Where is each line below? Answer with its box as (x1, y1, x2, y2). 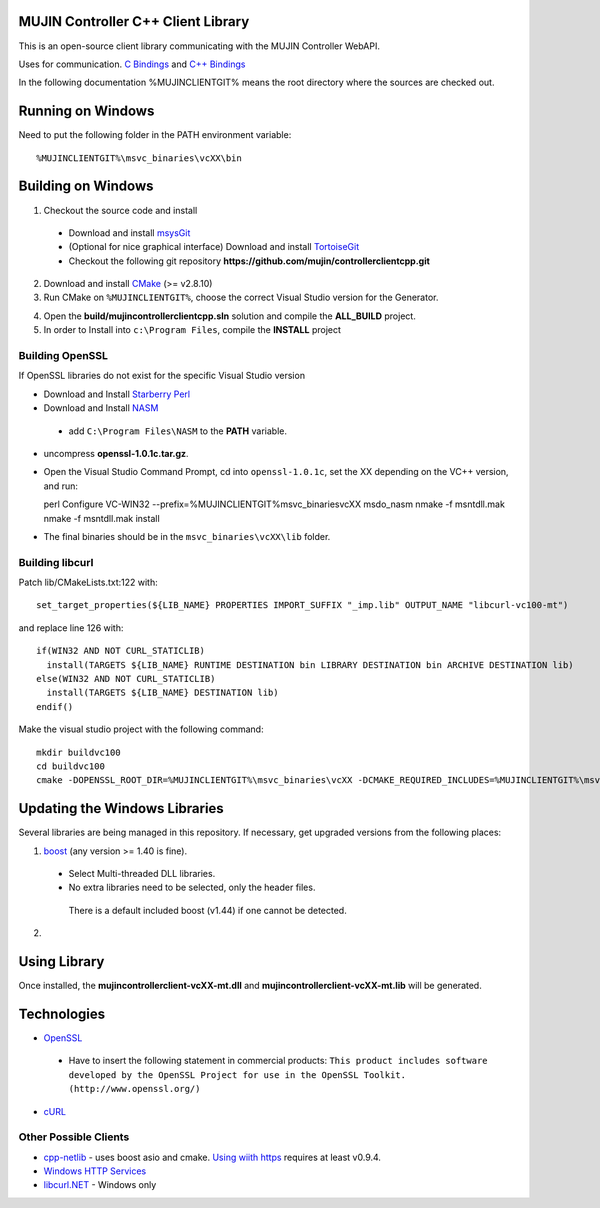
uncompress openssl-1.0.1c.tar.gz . (43, 447, 189, 459)
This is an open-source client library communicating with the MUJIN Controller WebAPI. (18, 40, 380, 52)
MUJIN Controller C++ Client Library (18, 13, 250, 30)
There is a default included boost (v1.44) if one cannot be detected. (68, 904, 347, 916)
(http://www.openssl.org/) (68, 1083, 201, 1095)
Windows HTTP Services (43, 1165, 147, 1177)
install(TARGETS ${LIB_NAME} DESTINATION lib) (46, 687, 279, 699)
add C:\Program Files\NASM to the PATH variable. (68, 425, 287, 437)
